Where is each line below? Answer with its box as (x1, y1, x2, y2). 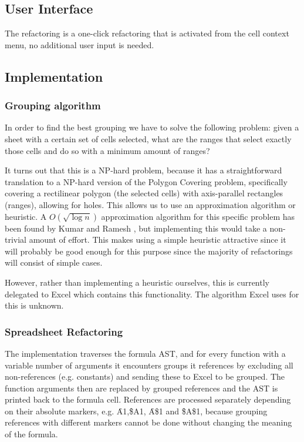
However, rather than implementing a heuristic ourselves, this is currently (5, 276, 269, 288)
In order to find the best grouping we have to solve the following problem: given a (5, 121, 299, 133)
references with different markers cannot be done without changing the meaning (5, 416, 292, 428)
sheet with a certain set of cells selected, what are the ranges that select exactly (5, 132, 292, 145)
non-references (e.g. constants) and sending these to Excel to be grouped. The (5, 370, 285, 383)
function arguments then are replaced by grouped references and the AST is (5, 381, 278, 394)
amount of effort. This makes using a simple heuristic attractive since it (29, 233, 286, 246)
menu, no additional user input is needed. (5, 38, 154, 51)
